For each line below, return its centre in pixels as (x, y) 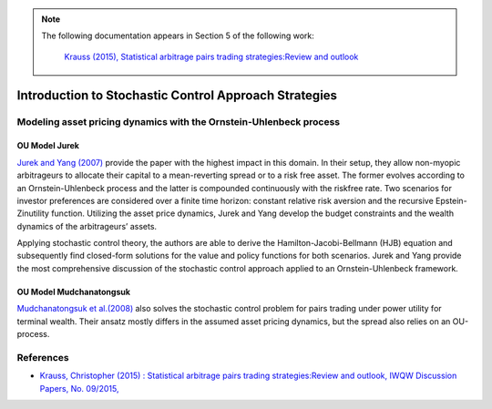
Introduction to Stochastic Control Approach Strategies (177, 95)
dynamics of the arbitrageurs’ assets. (87, 226)
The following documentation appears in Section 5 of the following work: (178, 36)
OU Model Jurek (48, 146)
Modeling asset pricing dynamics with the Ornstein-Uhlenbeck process (179, 121)
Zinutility (33, 213)
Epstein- (452, 200)
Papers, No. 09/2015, (79, 388)
